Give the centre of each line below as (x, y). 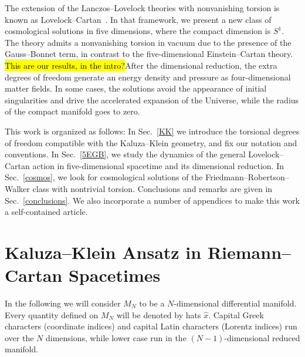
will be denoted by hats (159, 314)
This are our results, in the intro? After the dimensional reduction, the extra (141, 65)
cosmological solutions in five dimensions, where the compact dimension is (138, 31)
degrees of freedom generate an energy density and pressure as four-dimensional (148, 77)
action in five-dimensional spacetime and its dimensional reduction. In (158, 165)
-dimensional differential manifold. (235, 303)
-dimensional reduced (262, 337)
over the (19, 337)
